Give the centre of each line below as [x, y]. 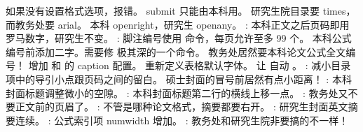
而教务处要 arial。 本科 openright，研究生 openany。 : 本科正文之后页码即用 [178, 24]
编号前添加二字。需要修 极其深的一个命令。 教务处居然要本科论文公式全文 [176, 51]
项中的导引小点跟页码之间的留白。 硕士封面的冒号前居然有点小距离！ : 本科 [179, 79]
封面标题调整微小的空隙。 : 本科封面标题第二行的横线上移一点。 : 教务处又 [177, 93]
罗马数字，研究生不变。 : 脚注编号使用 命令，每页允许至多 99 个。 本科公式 [179, 38]
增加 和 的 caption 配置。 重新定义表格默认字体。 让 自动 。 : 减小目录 [190, 65]
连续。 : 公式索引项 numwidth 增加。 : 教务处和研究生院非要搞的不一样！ [182, 120]
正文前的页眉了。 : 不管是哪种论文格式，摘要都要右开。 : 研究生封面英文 [181, 107]
